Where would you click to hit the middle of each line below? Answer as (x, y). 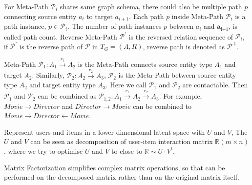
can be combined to (162, 106)
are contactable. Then (215, 85)
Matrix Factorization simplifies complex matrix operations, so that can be (115, 167)
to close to (127, 151)
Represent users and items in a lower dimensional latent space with (105, 132)
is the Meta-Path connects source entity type (145, 64)
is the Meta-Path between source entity (177, 75)
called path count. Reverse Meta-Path (61, 36)
